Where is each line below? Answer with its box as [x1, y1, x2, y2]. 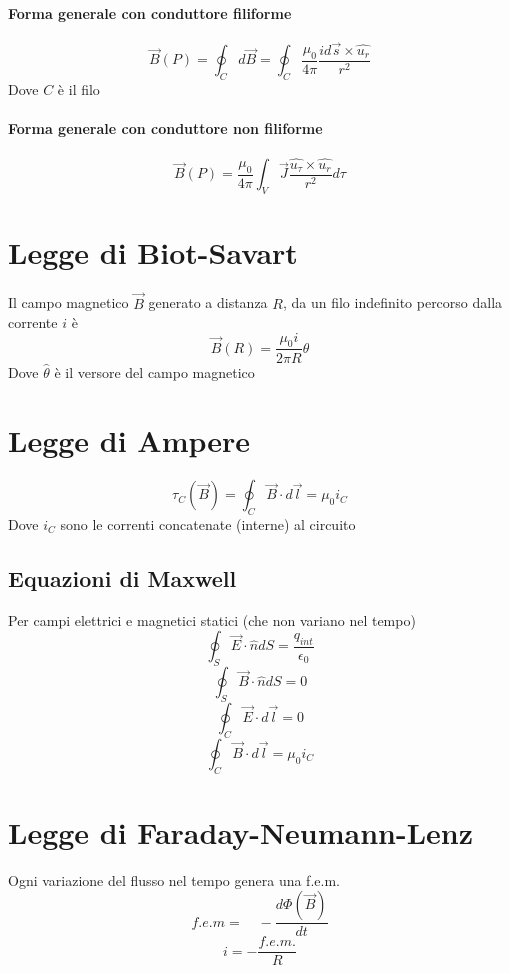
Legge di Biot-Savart [8, 232, 298, 273]
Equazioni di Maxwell [8, 563, 237, 594]
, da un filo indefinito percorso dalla [282, 292, 503, 313]
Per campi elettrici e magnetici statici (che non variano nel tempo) [8, 609, 416, 630]
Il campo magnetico [8, 292, 129, 313]
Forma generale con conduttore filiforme [8, 2, 292, 23]
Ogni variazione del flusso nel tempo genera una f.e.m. [8, 869, 340, 890]
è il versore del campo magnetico [54, 361, 255, 382]
